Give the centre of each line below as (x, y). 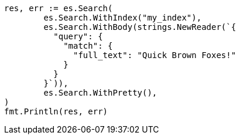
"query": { (78, 36)
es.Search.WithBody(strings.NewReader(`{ (140, 27)
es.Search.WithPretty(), (100, 93)
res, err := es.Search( (59, 8)
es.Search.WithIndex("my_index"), (123, 18)
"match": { (88, 46)
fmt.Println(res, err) (56, 111)
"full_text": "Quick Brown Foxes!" (155, 55)
